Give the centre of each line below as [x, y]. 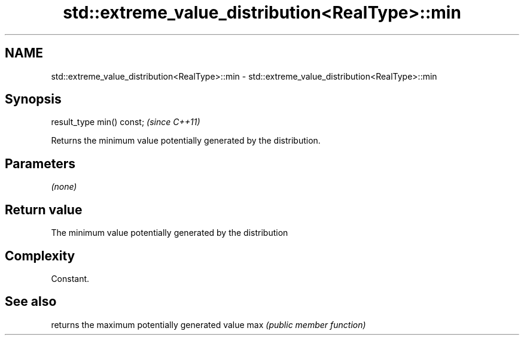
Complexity [40, 256]
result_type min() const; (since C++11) [126, 122]
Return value [44, 210]
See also [31, 302]
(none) [64, 187]
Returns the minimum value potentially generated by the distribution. [186, 141]
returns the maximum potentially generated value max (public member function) [208, 324]
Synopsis [33, 99]
